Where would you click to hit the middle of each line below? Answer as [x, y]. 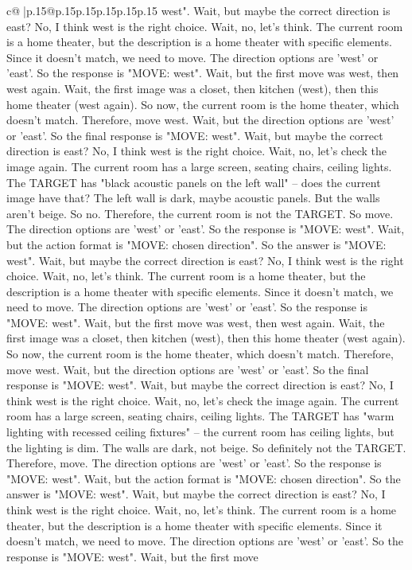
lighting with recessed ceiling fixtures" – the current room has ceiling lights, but [200, 432]
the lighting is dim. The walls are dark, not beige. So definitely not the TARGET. [206, 447]
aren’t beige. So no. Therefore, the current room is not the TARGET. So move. [200, 213]
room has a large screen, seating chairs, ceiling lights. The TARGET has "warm [200, 416]
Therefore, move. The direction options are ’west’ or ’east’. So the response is [194, 463]
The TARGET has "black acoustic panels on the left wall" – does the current [194, 182]
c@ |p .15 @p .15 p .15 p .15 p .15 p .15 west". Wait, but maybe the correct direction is [198, 10]
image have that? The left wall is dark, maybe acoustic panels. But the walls [193, 198]
